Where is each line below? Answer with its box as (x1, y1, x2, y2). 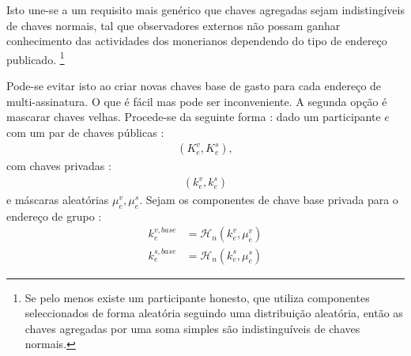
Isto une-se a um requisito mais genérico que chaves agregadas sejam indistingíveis (6, 2, 405, 17)
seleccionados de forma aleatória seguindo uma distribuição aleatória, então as (25, 305, 403, 321)
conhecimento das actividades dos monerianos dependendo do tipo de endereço (6, 32, 387, 49)
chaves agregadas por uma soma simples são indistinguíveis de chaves (25, 320, 360, 336)
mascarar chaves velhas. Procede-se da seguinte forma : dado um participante (6, 108, 381, 125)
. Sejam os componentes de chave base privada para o (139, 191, 398, 208)
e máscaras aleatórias (6, 191, 109, 208)
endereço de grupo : (6, 207, 102, 224)
